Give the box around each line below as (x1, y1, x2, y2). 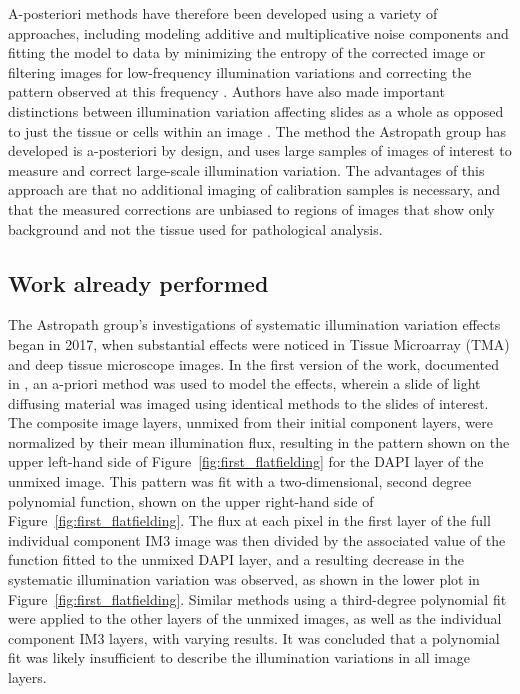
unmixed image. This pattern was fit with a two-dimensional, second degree (8, 471, 472, 492)
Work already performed (8, 267, 269, 298)
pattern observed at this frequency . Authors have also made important (8, 81, 445, 102)
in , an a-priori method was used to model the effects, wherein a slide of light (8, 373, 481, 394)
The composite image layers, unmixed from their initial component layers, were (8, 412, 493, 433)
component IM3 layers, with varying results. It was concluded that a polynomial (8, 627, 500, 648)
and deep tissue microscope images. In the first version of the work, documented (8, 353, 499, 374)
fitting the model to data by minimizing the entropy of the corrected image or (8, 42, 486, 63)
